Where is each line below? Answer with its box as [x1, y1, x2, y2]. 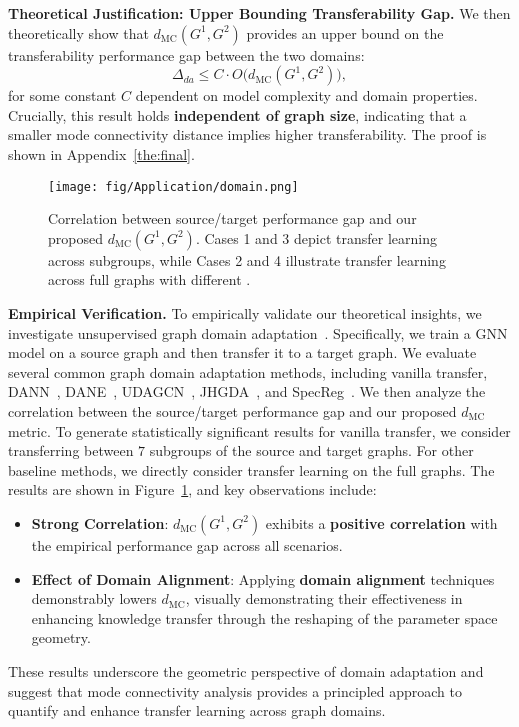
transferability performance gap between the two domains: [8, 44, 365, 65]
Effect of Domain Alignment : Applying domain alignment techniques [31, 568, 495, 589]
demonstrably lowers [31, 588, 157, 609]
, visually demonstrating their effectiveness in [185, 588, 463, 609]
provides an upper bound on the [246, 22, 444, 43]
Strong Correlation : [31, 512, 169, 533]
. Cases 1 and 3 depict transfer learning [195, 227, 437, 248]
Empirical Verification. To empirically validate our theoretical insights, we [8, 303, 482, 323]
